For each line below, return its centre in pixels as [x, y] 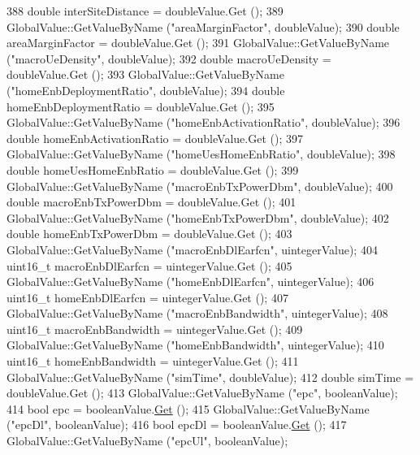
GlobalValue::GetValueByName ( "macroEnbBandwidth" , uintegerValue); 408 [197, 313]
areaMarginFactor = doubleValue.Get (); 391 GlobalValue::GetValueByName [198, 43]
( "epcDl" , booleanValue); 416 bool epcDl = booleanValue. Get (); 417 [177, 425]
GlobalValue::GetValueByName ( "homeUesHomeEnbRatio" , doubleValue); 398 [201, 154]
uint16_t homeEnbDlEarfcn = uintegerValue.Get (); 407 [147, 297]
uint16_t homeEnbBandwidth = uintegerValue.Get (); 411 [153, 361]
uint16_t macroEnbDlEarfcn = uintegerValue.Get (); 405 [149, 265]
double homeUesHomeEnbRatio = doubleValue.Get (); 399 [153, 169]
